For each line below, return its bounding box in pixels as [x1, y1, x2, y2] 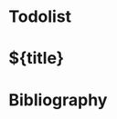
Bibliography [8, 89, 108, 110]
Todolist [8, 6, 72, 27]
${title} [8, 48, 65, 69]
